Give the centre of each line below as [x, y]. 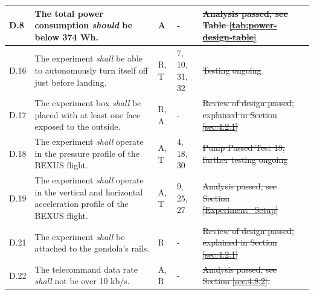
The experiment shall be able [89, 58]
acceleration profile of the [82, 204]
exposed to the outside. [78, 126]
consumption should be [84, 25]
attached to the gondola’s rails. [92, 248]
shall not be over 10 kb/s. [82, 281]
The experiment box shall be [88, 103]
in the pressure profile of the [87, 153]
